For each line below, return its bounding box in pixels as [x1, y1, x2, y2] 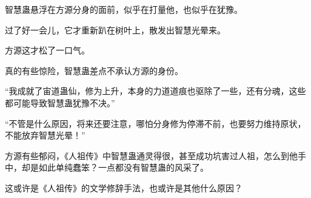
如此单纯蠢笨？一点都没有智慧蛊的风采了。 [38, 161, 209, 174]
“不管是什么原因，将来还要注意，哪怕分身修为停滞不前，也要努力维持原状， [5, 117, 306, 129]
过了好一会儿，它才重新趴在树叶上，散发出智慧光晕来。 [5, 23, 226, 36]
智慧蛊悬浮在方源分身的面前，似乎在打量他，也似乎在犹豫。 [5, 3, 242, 15]
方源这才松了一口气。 [5, 44, 90, 56]
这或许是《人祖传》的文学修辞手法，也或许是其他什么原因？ [5, 181, 242, 194]
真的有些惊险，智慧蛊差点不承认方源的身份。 [5, 64, 183, 77]
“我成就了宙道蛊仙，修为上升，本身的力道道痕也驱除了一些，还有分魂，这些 [5, 84, 306, 97]
